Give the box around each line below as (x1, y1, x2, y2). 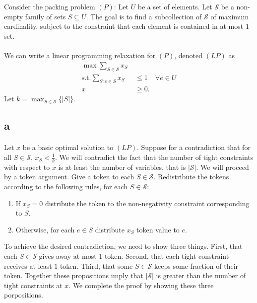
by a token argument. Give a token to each (4, 171, 134, 182)
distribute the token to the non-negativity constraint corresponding (45, 198, 250, 208)
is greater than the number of (156, 270, 246, 281)
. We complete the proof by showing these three (68, 280, 214, 290)
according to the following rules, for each (4, 181, 128, 192)
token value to (136, 224, 180, 234)
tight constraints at (4, 280, 63, 290)
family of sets (25, 11, 66, 21)
